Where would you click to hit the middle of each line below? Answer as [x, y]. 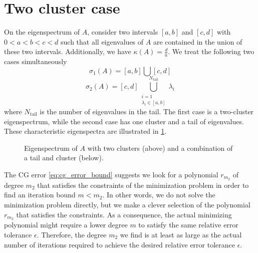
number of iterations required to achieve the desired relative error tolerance [119, 244]
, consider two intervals [123, 32]
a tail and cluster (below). [64, 158]
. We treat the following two [211, 51]
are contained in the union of [198, 41]
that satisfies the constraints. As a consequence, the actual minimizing [124, 214]
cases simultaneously [36, 61]
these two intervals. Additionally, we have [68, 51]
